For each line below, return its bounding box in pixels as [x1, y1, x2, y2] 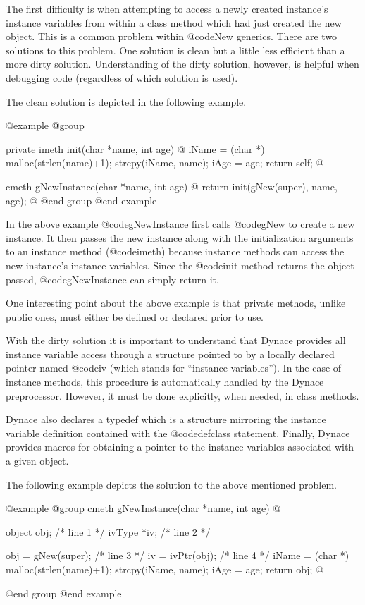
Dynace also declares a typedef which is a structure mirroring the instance [6, 412, 326, 427]
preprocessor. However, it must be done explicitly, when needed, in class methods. [6, 388, 359, 403]
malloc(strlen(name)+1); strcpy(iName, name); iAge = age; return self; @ [6, 155, 324, 170]
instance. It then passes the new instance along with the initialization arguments [6, 230, 354, 245]
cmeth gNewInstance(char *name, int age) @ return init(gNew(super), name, [6, 178, 338, 193]
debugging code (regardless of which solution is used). [6, 70, 238, 85]
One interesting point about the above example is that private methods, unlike [6, 295, 346, 310]
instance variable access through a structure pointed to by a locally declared [6, 346, 335, 361]
